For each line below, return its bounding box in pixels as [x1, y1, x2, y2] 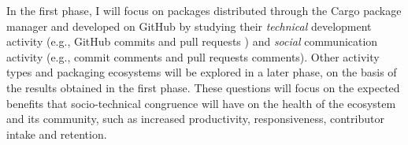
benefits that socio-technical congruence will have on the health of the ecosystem [6, 95, 396, 111]
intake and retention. [6, 125, 107, 142]
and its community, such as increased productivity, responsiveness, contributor [6, 110, 384, 127]
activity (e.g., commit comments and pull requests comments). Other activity [6, 48, 380, 65]
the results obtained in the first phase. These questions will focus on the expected [6, 79, 400, 95]
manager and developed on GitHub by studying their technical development [6, 17, 372, 34]
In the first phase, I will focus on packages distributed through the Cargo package [6, 2, 402, 18]
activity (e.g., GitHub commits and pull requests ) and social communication [6, 33, 378, 50]
